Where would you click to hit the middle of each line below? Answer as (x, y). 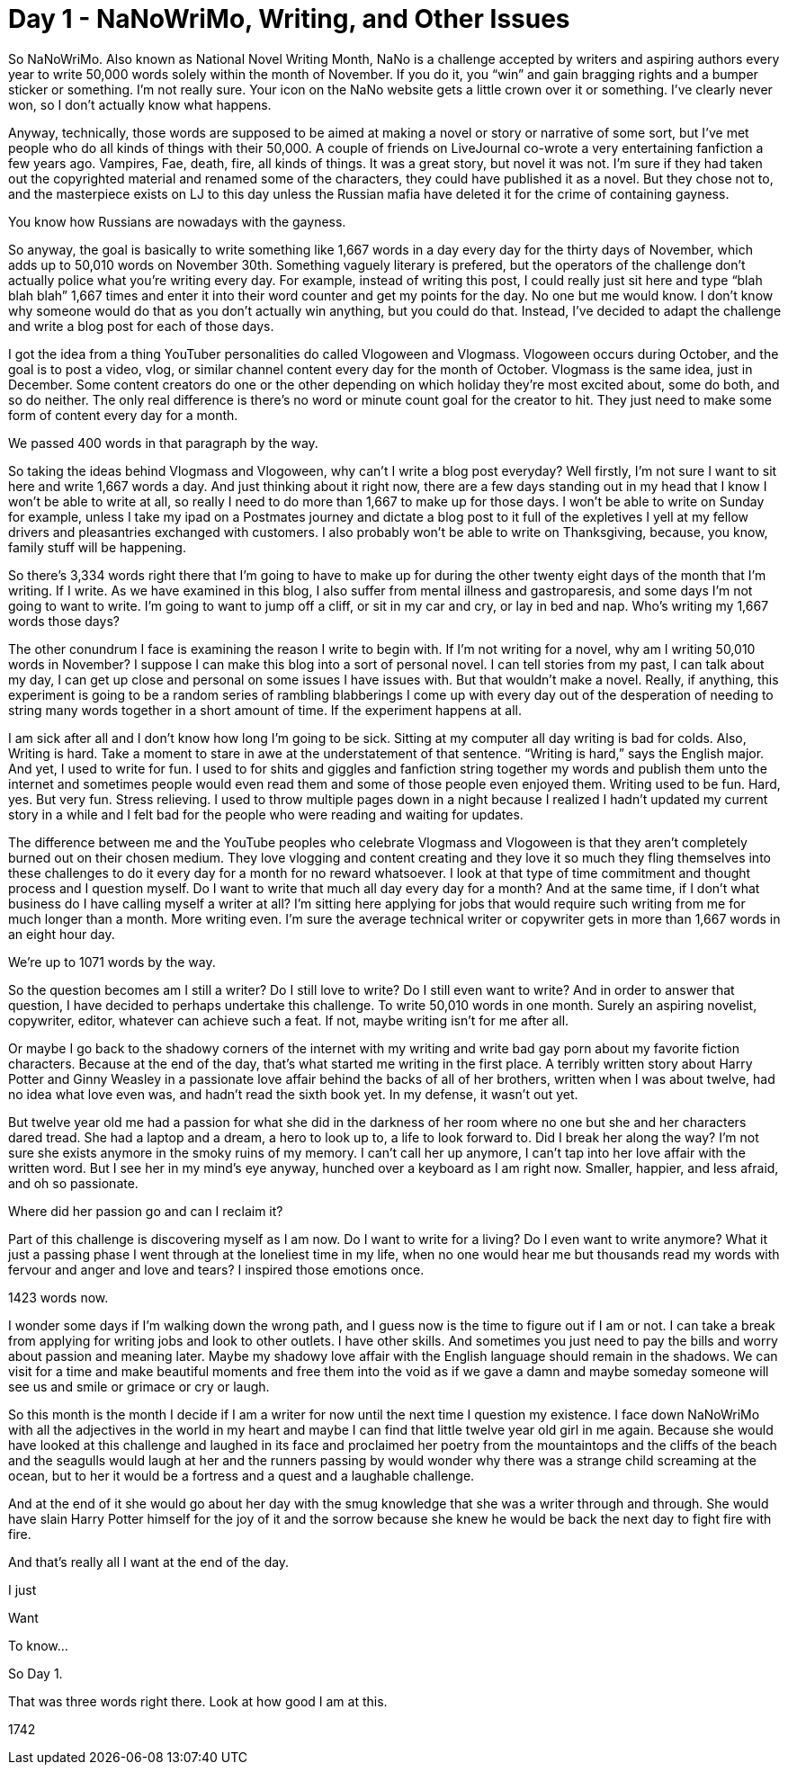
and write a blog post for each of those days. (141, 326)
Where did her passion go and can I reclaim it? (146, 1211)
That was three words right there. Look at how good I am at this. (198, 1701)
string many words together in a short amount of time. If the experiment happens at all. (265, 710)
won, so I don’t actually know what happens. (140, 104)
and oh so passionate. (73, 1183)
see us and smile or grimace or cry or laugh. (139, 1386)
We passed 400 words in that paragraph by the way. (163, 443)
